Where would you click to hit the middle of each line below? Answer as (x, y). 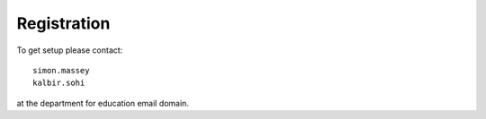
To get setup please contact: (70, 50)
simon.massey (61, 70)
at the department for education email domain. (103, 103)
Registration (63, 23)
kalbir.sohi (59, 83)
